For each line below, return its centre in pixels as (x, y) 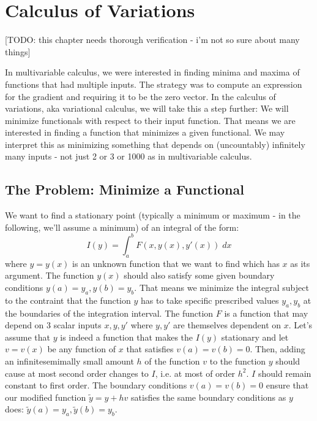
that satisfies (150, 349)
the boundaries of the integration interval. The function (109, 313)
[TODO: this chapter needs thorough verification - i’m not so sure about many (152, 40)
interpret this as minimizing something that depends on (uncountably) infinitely (155, 144)
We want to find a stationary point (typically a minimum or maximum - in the (153, 215)
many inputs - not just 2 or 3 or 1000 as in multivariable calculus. (129, 156)
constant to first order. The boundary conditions (96, 385)
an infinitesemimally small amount (69, 361)
